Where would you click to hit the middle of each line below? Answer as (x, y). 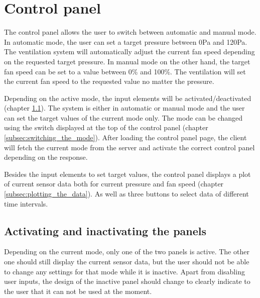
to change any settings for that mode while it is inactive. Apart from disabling (124, 271)
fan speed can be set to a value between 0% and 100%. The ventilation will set (125, 71)
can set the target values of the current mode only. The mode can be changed (123, 117)
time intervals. (26, 203)
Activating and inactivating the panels (105, 230)
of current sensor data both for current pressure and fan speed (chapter (114, 184)
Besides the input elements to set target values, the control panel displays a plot (127, 174)
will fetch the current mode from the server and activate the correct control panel (129, 147)
